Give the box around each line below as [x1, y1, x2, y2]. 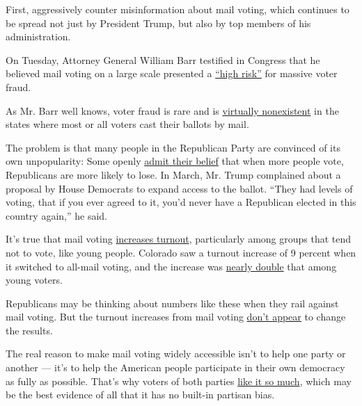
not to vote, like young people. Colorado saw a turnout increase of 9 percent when [6, 245, 356, 259]
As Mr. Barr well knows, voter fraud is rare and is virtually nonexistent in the [6, 103, 339, 117]
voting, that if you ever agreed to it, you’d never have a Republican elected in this [6, 195, 356, 209]
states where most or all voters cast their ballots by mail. [6, 117, 249, 131]
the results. [6, 323, 53, 337]
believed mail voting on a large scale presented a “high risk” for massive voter [6, 66, 338, 81]
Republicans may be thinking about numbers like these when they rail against [6, 295, 339, 310]
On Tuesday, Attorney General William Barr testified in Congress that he [6, 52, 320, 67]
